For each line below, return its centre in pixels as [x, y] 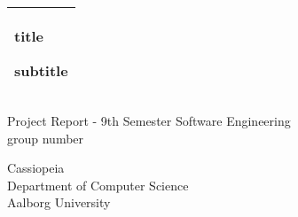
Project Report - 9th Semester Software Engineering [149, 120]
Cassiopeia [36, 168]
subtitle [41, 70]
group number [46, 138]
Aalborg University [59, 202]
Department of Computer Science [98, 185]
